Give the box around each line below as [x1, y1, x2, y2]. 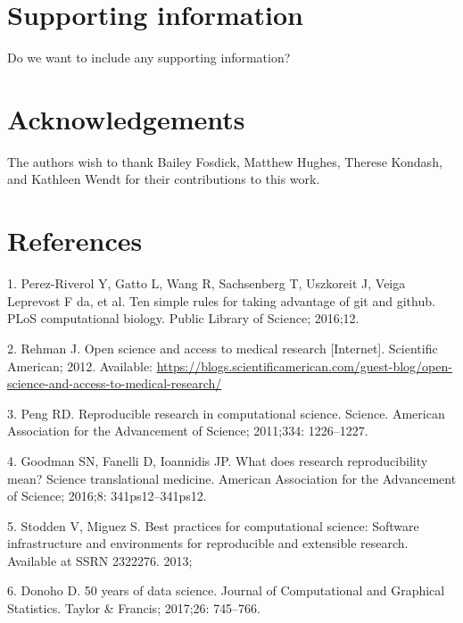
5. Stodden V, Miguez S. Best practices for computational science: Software [7, 516, 419, 535]
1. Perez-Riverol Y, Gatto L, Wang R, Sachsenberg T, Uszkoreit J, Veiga [7, 274, 406, 293]
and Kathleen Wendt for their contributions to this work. [7, 170, 320, 188]
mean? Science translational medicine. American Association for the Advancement [7, 469, 457, 487]
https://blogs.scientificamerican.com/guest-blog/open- [156, 356, 452, 375]
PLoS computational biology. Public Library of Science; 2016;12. [7, 309, 360, 328]
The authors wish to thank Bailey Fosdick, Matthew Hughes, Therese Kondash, [7, 152, 442, 170]
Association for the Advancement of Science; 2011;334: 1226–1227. [7, 421, 368, 440]
